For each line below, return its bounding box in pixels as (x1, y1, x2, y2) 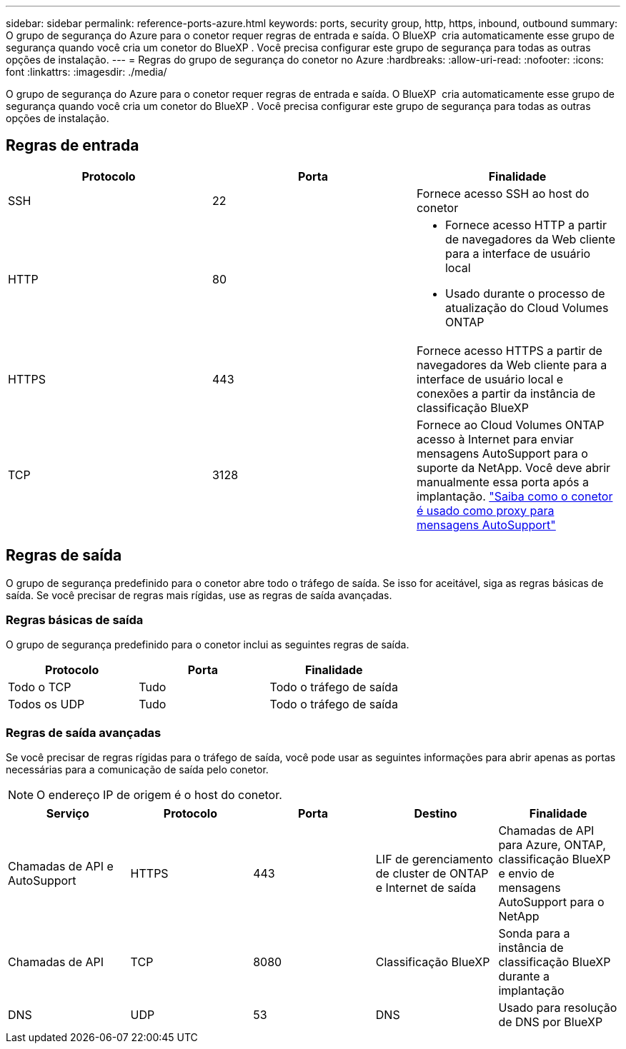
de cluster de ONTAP (375, 866, 489, 881)
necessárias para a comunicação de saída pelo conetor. (6, 763, 269, 776)
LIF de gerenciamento (375, 852, 493, 867)
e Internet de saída (375, 880, 477, 895)
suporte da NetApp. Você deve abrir (416, 460, 611, 475)
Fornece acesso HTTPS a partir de (416, 343, 602, 358)
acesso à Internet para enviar (416, 431, 574, 446)
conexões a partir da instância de (416, 386, 596, 401)
